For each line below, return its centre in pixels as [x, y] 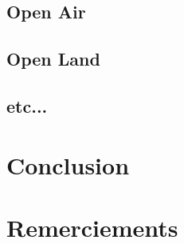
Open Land [53, 59]
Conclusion [68, 164]
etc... [27, 105]
